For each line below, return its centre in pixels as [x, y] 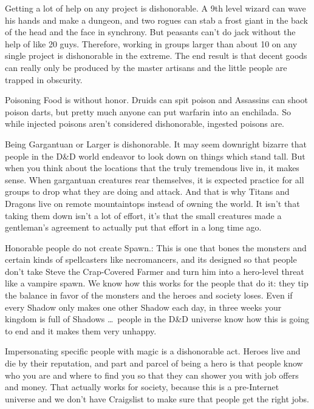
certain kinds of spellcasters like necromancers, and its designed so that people [151, 259]
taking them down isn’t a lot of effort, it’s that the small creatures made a [143, 215]
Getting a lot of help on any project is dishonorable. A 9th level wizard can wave [155, 8]
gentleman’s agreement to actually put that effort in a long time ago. [133, 227]
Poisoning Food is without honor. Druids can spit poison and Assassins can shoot [156, 100]
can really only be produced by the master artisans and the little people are [146, 67]
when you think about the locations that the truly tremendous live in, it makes [152, 168]
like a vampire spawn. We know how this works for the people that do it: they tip [157, 283]
